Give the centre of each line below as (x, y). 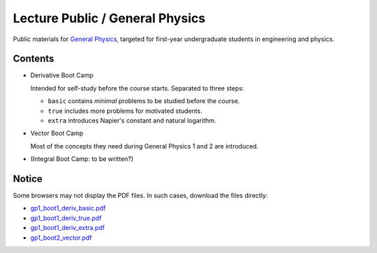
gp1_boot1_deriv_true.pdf (66, 218)
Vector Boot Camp (57, 133)
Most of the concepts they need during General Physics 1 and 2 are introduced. (145, 146)
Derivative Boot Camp (62, 75)
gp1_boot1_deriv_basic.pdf (68, 208)
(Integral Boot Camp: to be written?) (82, 159)
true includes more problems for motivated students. (125, 111)
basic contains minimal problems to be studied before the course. (144, 101)
